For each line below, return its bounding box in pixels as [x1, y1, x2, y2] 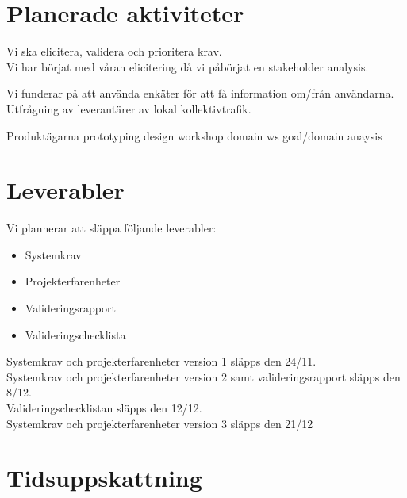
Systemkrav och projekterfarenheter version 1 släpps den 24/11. [6, 353, 317, 370]
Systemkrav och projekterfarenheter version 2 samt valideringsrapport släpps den [6, 368, 401, 385]
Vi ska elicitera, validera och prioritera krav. [6, 43, 222, 59]
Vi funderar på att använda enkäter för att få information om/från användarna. [6, 85, 394, 102]
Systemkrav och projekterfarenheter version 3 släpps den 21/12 [6, 415, 313, 431]
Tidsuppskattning [6, 462, 202, 494]
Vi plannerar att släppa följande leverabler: [6, 220, 217, 236]
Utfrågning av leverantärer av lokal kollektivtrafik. [6, 100, 251, 117]
